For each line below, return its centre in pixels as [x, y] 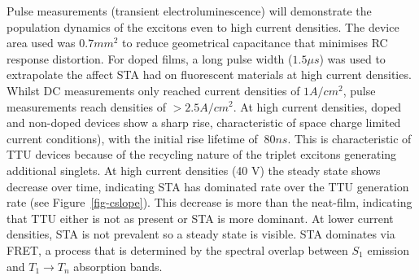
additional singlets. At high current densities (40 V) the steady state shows [194, 170]
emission [388, 249]
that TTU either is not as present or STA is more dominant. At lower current [200, 218]
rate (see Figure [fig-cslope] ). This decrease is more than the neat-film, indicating [209, 202]
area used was [41, 43]
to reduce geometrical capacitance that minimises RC [255, 43]
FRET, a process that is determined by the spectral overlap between [177, 249]
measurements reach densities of [86, 106]
